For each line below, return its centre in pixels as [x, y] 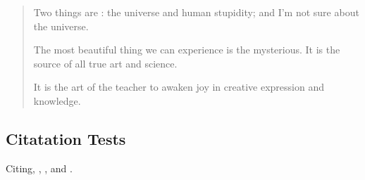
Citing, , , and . [39, 168]
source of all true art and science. [105, 63]
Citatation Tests [66, 138]
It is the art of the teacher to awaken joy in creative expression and [179, 87]
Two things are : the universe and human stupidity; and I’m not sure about [196, 12]
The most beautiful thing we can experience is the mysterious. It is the [187, 50]
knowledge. [57, 100]
